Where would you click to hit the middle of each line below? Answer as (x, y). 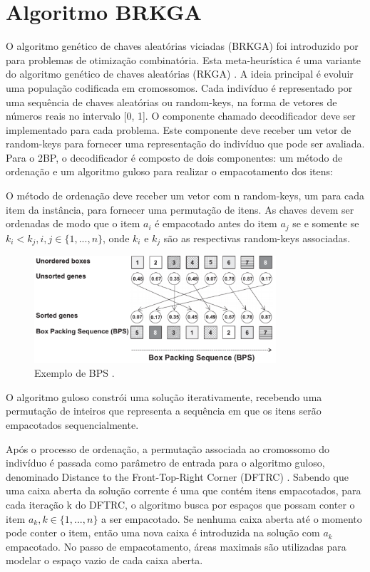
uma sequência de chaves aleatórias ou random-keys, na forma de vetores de (171, 102)
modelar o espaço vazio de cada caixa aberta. (104, 560)
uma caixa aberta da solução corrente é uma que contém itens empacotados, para (184, 490)
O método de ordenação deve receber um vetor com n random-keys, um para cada (185, 196)
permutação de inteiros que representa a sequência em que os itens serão (164, 411)
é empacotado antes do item (216, 223)
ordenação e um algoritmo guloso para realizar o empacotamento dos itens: (169, 171)
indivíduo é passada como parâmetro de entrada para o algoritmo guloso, (165, 463)
